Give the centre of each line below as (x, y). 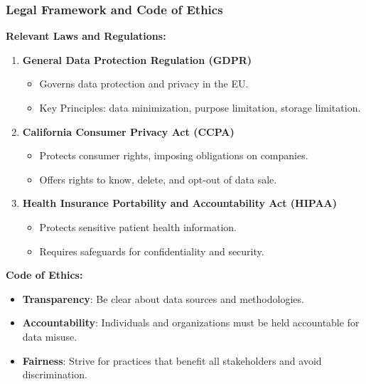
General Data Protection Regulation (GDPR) (137, 59)
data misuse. (50, 336)
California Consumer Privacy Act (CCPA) (128, 131)
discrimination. (55, 374)
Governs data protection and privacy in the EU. (144, 84)
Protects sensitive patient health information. (138, 226)
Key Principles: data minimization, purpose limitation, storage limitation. (200, 107)
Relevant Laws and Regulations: (86, 36)
